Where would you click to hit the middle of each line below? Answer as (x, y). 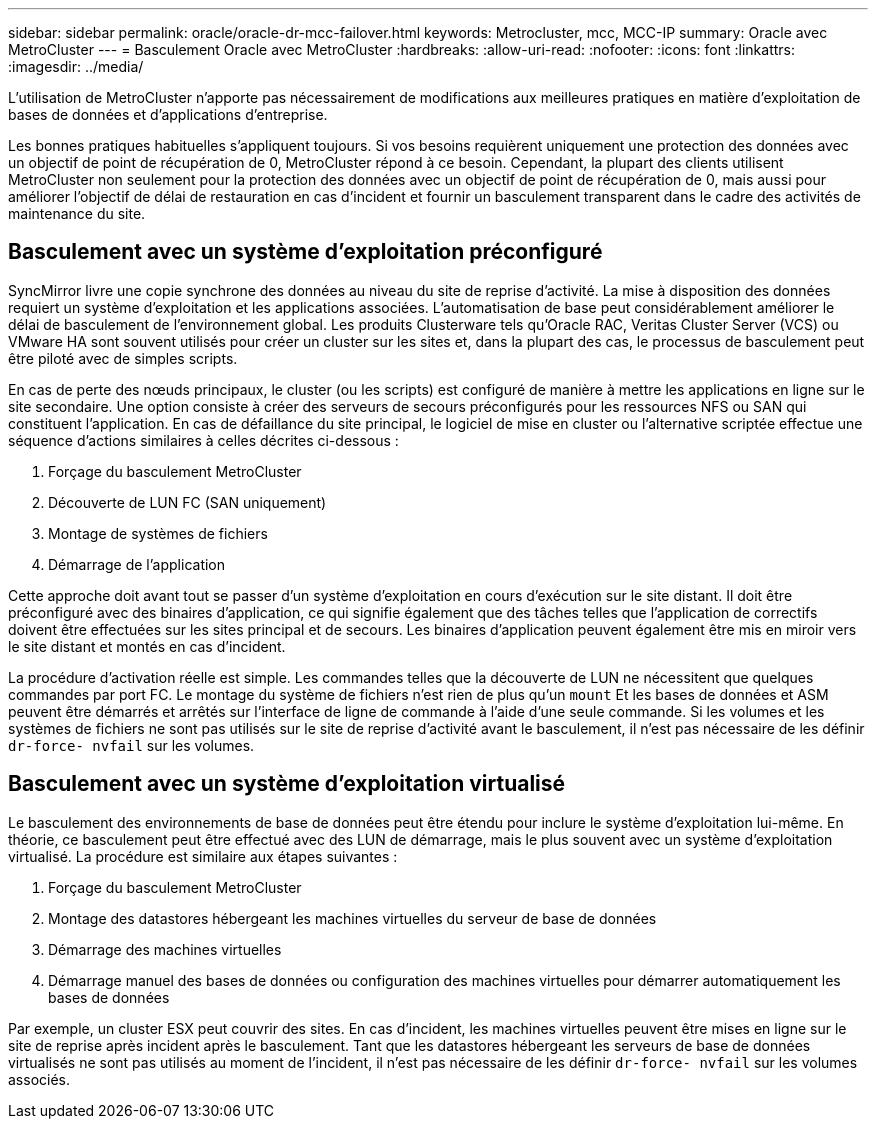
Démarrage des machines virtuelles (165, 949)
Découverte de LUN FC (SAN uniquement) (187, 502)
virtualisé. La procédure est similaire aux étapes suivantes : (203, 856)
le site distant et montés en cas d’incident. (147, 646)
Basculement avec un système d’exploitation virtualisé (287, 784)
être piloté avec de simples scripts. (123, 358)
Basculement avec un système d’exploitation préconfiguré (305, 252)
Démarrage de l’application (137, 564)
